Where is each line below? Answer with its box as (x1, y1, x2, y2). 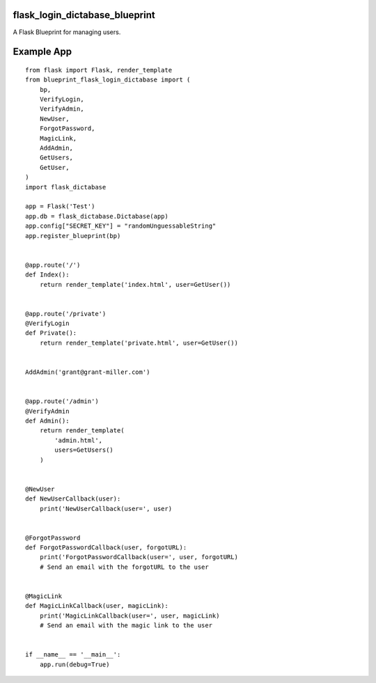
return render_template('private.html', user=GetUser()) (39, 338, 238, 347)
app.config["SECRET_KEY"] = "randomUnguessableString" (25, 222, 217, 230)
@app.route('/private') (25, 310, 107, 317)
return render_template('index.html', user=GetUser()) (39, 281, 231, 288)
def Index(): (25, 271, 70, 278)
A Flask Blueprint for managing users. (13, 28, 121, 36)
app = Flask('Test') (25, 203, 95, 210)
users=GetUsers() (54, 446, 114, 454)
